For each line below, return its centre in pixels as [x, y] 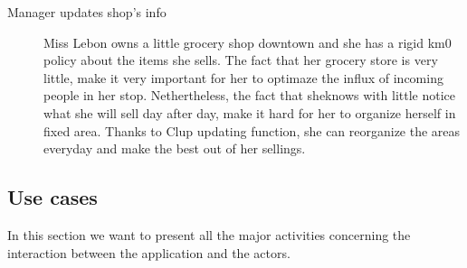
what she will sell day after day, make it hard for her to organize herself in [250, 112]
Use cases [52, 197]
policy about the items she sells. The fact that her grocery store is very [241, 60]
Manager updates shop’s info [87, 12]
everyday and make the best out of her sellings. [175, 148]
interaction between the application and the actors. [149, 252]
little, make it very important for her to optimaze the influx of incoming [243, 77]
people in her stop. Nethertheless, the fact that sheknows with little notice [250, 95]
